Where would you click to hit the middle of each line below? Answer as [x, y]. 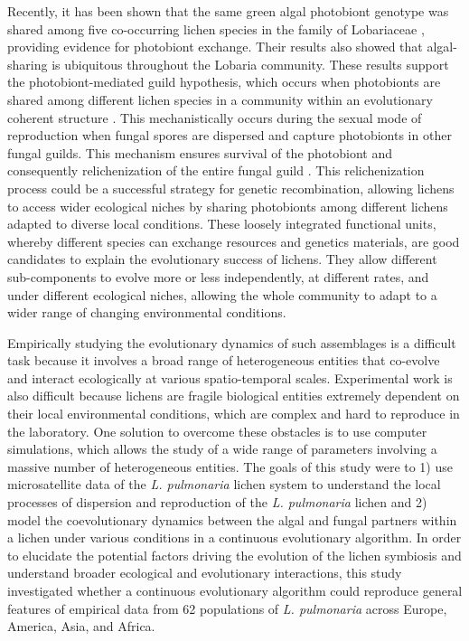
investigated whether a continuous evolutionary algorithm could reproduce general [235, 590]
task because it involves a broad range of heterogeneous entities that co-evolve [224, 360]
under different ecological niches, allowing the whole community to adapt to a [222, 294]
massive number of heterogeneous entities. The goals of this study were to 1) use [230, 466]
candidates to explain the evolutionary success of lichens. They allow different [222, 259]
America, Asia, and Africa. [81, 626]
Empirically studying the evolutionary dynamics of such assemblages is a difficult [232, 342]
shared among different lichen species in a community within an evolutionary [220, 99]
